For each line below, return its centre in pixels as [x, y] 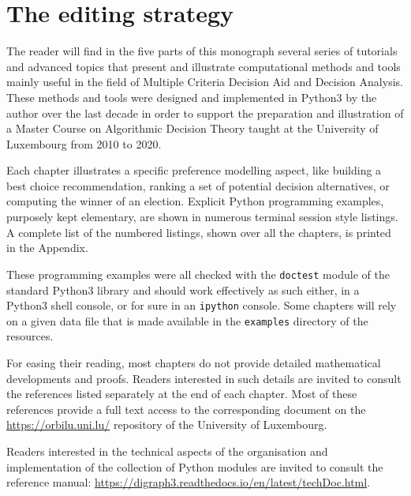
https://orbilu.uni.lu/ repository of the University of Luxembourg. [167, 425]
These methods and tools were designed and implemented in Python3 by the [192, 97]
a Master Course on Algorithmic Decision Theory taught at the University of [192, 128]
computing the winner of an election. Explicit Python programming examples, [195, 201]
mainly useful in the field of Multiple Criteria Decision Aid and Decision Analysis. [205, 82]
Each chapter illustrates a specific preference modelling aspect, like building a [194, 170]
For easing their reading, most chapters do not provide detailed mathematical [194, 363]
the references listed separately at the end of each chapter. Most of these [182, 394]
